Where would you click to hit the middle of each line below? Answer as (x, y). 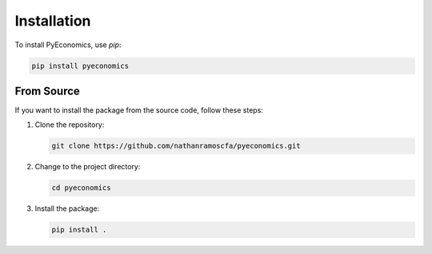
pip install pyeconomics (80, 65)
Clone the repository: (70, 125)
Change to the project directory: (88, 167)
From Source (47, 91)
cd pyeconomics (81, 188)
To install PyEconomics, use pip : (68, 45)
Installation (53, 21)
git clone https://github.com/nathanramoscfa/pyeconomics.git (176, 146)
